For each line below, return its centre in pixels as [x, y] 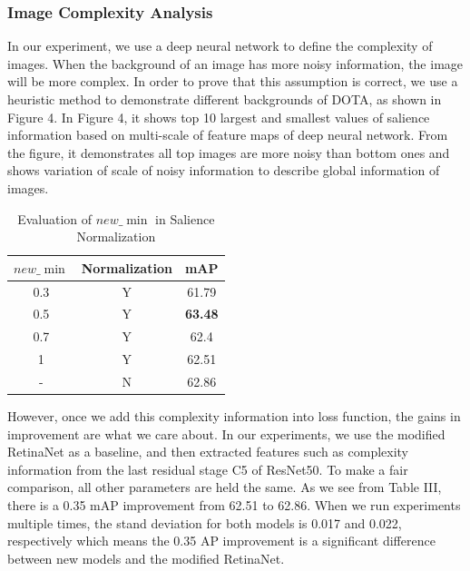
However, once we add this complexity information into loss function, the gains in [234, 416]
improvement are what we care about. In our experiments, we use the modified [226, 433]
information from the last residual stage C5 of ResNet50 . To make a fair [208, 469]
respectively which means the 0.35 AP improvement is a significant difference [221, 541]
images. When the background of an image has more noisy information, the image [235, 63]
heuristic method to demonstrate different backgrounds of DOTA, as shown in [225, 99]
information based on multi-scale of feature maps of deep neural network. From [228, 135]
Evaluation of [55, 218]
